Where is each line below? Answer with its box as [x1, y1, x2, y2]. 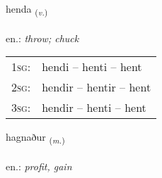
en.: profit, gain [6, 159, 72, 174]
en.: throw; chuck [6, 30, 79, 45]
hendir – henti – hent [42, 99, 146, 116]
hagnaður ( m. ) [6, 129, 65, 146]
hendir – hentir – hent [42, 79, 151, 96]
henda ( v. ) [6, 1, 48, 18]
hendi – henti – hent [42, 58, 142, 75]
